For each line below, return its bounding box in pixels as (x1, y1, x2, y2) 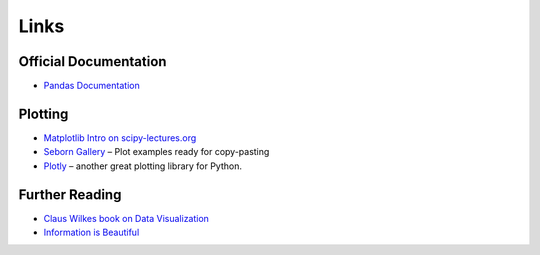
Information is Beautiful (43, 226, 140, 239)
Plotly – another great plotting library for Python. (43, 160, 243, 172)
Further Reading (18, 186, 122, 203)
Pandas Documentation (43, 80, 140, 92)
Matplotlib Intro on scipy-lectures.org (43, 131, 197, 144)
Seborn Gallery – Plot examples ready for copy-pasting (43, 146, 270, 158)
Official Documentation (18, 53, 167, 70)
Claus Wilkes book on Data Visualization (43, 212, 210, 224)
